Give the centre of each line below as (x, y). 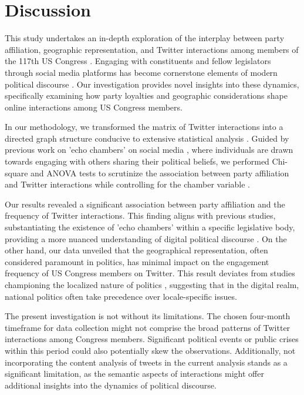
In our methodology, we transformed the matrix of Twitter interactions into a (144, 127)
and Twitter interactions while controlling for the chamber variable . (128, 184)
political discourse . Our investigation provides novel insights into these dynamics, (152, 84)
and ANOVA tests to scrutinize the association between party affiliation (160, 173)
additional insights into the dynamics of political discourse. (111, 385)
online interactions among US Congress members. (94, 107)
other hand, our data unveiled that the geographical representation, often (136, 250)
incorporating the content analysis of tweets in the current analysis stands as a (146, 362)
